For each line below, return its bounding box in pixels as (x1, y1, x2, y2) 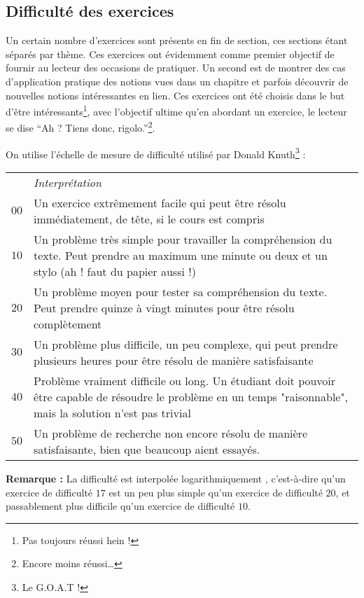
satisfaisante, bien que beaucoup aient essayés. (34, 440, 260, 457)
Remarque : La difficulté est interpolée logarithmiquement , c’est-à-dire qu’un (6, 471, 346, 485)
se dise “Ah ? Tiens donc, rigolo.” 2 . (6, 118, 155, 135)
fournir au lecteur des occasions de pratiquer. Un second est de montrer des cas (6, 60, 346, 75)
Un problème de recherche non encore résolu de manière (34, 424, 307, 441)
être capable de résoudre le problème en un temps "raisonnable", (34, 388, 348, 405)
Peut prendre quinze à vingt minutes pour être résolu (34, 299, 295, 316)
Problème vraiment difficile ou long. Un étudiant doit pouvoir (34, 372, 336, 389)
